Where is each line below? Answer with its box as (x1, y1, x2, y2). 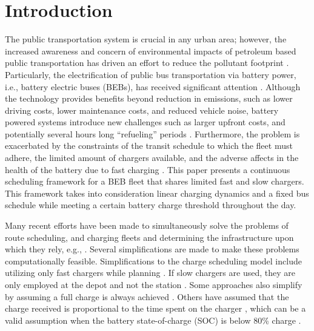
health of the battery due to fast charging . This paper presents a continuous (5, 163, 290, 175)
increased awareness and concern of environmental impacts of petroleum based (5, 44, 296, 57)
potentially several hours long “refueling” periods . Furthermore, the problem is (5, 127, 300, 140)
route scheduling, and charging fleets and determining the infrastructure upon (5, 231, 294, 243)
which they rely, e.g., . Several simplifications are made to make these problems (5, 243, 299, 255)
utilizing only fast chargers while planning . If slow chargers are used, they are (5, 266, 295, 279)
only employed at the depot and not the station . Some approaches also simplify (5, 278, 302, 290)
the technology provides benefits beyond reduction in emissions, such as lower (5, 92, 293, 105)
